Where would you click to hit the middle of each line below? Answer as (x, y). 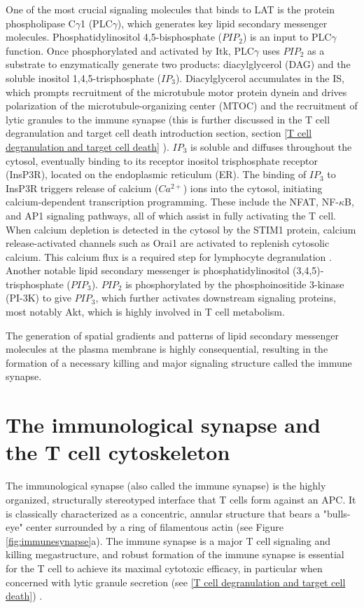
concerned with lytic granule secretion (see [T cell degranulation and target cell (176, 582)
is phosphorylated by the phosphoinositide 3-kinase (235, 284)
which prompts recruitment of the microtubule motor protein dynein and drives (176, 92)
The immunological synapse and (163, 425)
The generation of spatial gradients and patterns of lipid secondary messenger (172, 335)
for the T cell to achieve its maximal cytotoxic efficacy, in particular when (164, 568)
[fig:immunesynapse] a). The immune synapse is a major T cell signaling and (168, 540)
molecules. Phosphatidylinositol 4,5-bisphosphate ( (114, 37)
